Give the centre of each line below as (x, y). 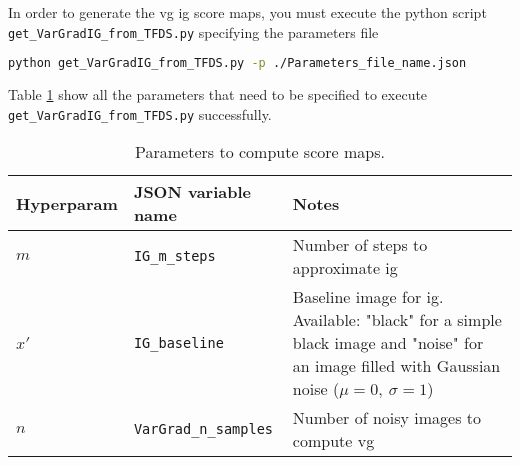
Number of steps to (360, 245)
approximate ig (345, 268)
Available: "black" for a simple (397, 320)
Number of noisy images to (387, 418)
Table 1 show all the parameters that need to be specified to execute (218, 94)
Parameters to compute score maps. (260, 152)
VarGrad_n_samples (203, 429)
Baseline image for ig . (368, 297)
